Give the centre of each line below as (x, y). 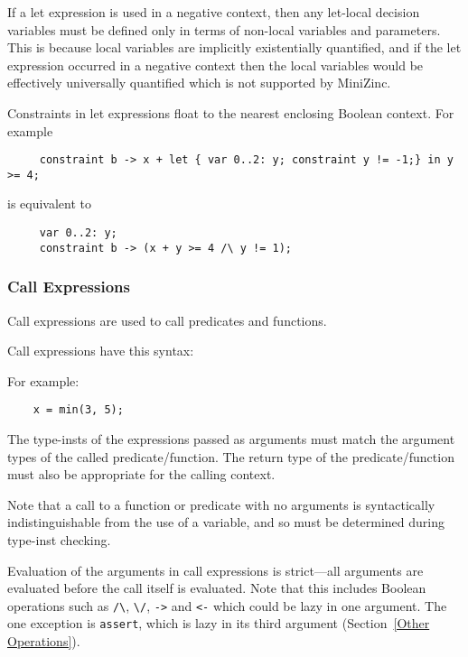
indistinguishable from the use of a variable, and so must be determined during (226, 522)
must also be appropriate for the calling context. (141, 474)
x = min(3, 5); (78, 410)
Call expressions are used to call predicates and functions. (167, 320)
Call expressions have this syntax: (101, 351)
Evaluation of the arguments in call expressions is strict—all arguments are (215, 570)
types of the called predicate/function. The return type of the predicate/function (231, 456)
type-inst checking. (59, 540)
